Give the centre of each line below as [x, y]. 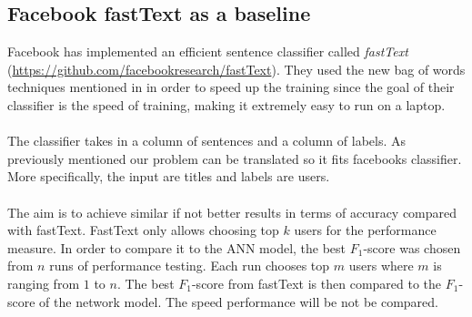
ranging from [44, 283]
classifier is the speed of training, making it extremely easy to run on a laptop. [226, 104]
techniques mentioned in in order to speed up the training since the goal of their [231, 87]
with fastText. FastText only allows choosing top [143, 230]
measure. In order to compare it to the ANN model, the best [177, 247]
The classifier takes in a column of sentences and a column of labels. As [207, 141]
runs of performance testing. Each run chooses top [190, 266]
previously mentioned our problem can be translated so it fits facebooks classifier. [235, 158]
